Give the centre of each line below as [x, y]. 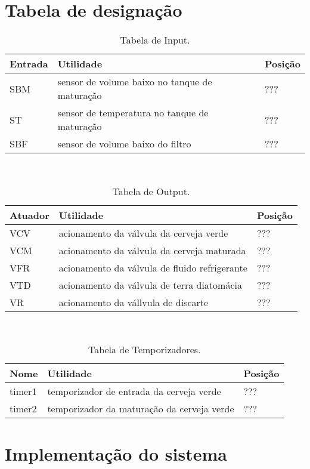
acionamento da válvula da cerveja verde [143, 233]
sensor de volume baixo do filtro [124, 144]
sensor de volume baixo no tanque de [135, 82]
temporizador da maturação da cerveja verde [141, 409]
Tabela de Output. [151, 191]
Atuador [30, 215]
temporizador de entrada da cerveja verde [134, 391]
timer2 [23, 409]
